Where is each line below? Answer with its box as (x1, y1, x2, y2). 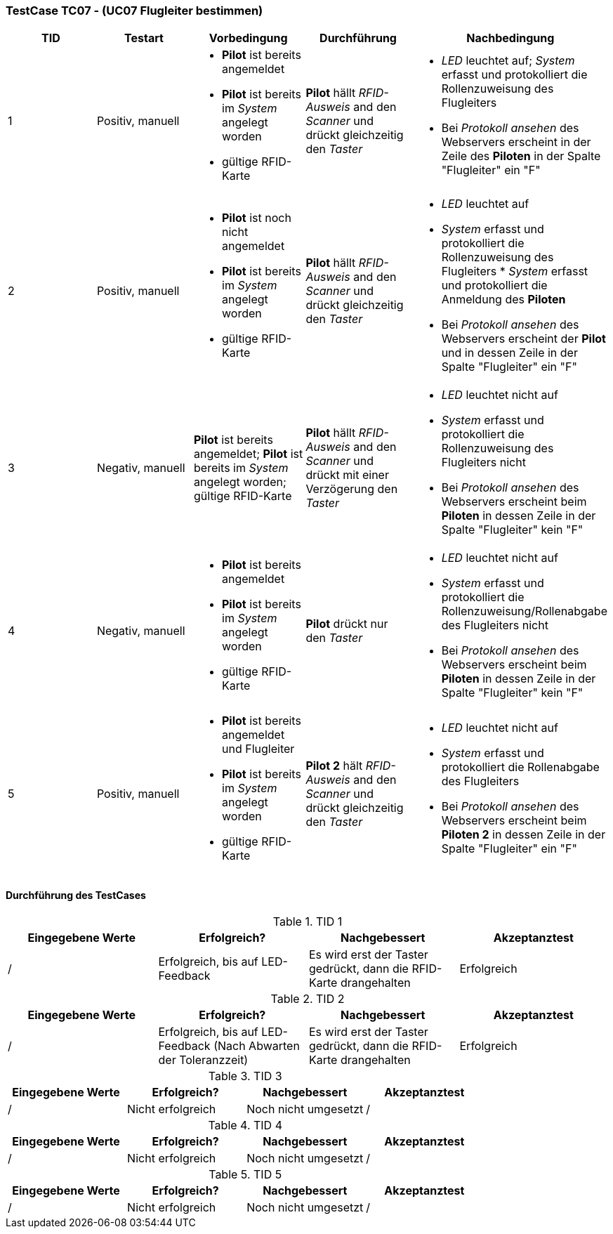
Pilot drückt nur (305, 617, 388, 631)
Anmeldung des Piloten (441, 292, 566, 307)
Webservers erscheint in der (441, 135, 591, 150)
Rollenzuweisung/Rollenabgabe (441, 604, 607, 619)
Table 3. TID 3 (208, 1068, 282, 1083)
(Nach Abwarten (213, 1038, 300, 1053)
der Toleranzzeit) (158, 1052, 249, 1067)
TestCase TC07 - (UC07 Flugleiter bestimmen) (6, 4, 263, 18)
